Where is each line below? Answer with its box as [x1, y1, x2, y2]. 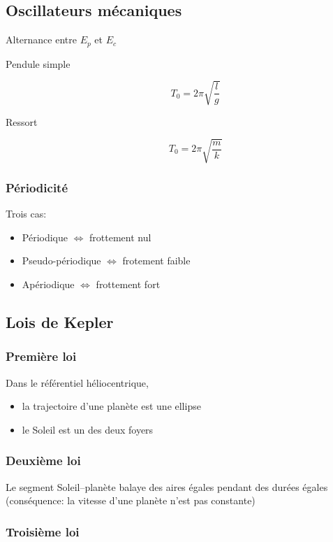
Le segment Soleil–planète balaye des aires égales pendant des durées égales [6, 479, 328, 494]
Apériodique [22, 276, 75, 291]
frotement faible [122, 253, 191, 268]
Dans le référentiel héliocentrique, [6, 375, 149, 390]
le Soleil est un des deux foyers [22, 422, 154, 436]
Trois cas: [6, 206, 47, 221]
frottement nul [89, 229, 151, 244]
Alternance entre [6, 32, 77, 47]
